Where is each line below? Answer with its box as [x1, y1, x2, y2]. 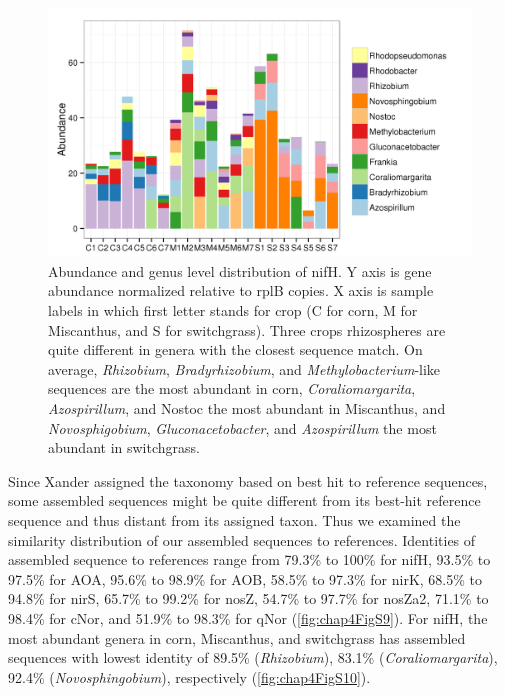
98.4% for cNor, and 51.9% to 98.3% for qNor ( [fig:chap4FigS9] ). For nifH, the [8, 607, 488, 628]
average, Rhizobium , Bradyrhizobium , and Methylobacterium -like [48, 358, 441, 379]
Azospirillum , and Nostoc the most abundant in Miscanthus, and [48, 398, 446, 419]
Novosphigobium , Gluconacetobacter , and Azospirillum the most [48, 417, 437, 438]
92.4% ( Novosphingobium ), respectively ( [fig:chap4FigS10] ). [8, 666, 371, 687]
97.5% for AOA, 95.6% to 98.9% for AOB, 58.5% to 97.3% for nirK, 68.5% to [8, 568, 482, 589]
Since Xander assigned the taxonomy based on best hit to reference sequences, [8, 470, 488, 491]
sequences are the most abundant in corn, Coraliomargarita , [48, 378, 416, 399]
